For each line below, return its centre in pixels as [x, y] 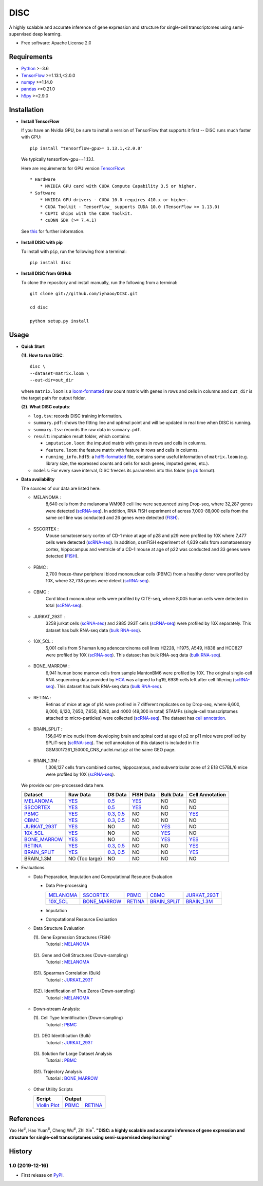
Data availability [38, 479]
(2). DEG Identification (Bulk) [62, 1036]
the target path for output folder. [54, 398]
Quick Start [33, 346]
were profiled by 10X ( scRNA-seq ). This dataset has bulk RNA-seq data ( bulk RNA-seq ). [133, 655]
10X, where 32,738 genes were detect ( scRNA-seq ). [98, 581]
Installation [26, 110]
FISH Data [144, 795]
